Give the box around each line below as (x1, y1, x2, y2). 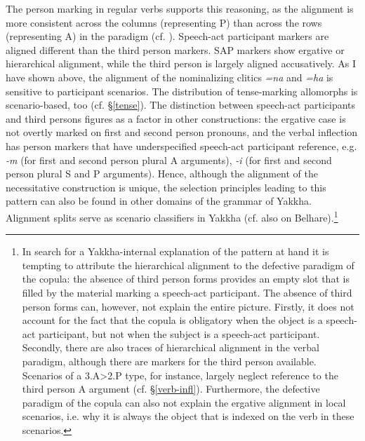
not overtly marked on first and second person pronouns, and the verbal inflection (6, 125, 358, 140)
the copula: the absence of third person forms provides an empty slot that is (22, 271, 350, 286)
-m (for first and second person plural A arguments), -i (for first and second (6, 152, 332, 167)
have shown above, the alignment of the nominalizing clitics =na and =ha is (6, 69, 333, 84)
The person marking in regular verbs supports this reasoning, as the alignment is (6, 1, 354, 15)
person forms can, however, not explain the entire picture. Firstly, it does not (22, 299, 354, 313)
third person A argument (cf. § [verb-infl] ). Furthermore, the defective (22, 381, 320, 396)
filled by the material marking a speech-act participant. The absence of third (22, 285, 352, 299)
